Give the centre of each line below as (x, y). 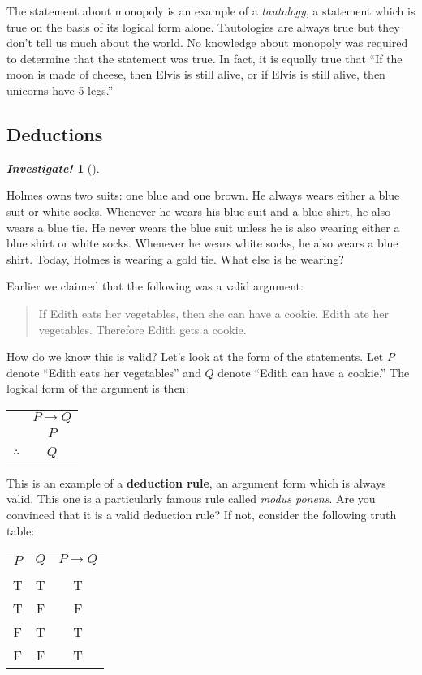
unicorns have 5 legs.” (60, 90)
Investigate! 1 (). (53, 168)
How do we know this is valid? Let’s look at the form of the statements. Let (195, 357)
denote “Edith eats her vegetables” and (104, 372)
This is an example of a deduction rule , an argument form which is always (196, 482)
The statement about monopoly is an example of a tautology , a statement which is (211, 11)
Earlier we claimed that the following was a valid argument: (155, 286)
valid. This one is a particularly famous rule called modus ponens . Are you (191, 499)
